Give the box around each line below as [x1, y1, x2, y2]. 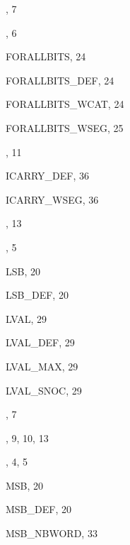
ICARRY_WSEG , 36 [6, 192, 99, 207]
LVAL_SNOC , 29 [6, 382, 82, 397]
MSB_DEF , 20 [6, 502, 71, 517]
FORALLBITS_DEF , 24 [6, 72, 114, 87]
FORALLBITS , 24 [6, 49, 86, 64]
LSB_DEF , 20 [6, 287, 69, 302]
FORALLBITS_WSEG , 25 [6, 120, 124, 135]
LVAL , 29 [6, 311, 47, 326]
